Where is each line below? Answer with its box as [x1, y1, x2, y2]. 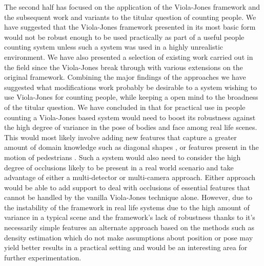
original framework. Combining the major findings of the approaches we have [4, 72, 246, 82]
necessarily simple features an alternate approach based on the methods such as [4, 222, 255, 233]
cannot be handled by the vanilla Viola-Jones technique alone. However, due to [4, 192, 253, 203]
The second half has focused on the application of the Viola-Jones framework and [4, 2, 260, 12]
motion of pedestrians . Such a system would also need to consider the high [4, 151, 241, 162]
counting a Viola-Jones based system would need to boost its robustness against [4, 112, 256, 122]
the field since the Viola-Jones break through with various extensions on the [4, 61, 243, 72]
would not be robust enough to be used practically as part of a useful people [4, 31, 245, 42]
